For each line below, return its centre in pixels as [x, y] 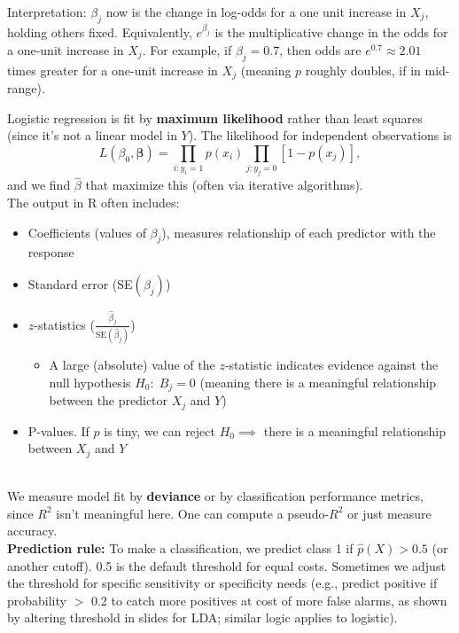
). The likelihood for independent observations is [320, 135]
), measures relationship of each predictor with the [299, 232]
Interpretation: [47, 12]
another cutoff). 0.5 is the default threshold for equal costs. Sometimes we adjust [226, 565]
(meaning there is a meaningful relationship [318, 382]
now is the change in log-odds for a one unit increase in [256, 12]
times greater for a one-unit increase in [113, 70]
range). [26, 88]
